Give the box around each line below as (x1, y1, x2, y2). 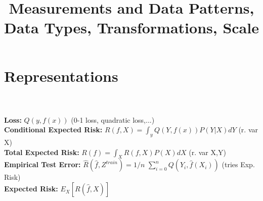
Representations (4, 65, 118, 86)
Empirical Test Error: (4, 159, 81, 170)
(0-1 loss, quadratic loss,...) (71, 114, 155, 125)
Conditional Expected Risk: (4, 124, 103, 135)
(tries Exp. (222, 159, 255, 170)
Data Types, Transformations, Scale (4, 17, 259, 38)
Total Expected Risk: (4, 146, 79, 157)
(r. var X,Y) (189, 146, 226, 157)
